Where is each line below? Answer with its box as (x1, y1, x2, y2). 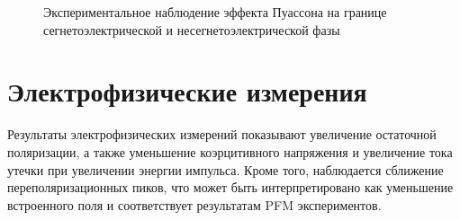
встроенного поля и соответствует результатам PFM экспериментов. (7, 195, 382, 214)
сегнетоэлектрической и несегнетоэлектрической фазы (43, 20, 340, 39)
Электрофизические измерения (7, 73, 367, 110)
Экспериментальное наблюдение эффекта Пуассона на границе (43, 3, 387, 21)
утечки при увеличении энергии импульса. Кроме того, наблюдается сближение (7, 160, 444, 179)
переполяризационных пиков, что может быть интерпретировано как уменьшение (7, 178, 454, 197)
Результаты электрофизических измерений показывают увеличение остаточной (7, 125, 437, 144)
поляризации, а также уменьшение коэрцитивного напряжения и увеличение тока (7, 142, 453, 161)
